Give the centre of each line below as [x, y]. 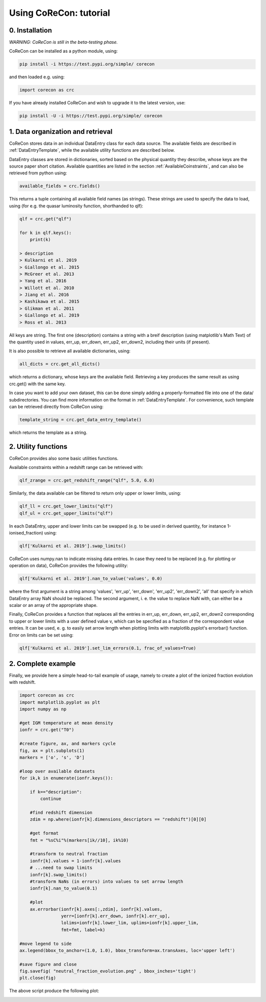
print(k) [40, 239]
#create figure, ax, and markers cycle [67, 744]
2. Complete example [42, 663]
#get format [44, 833]
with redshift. [22, 682]
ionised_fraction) [26, 533]
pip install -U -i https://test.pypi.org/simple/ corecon [91, 116]
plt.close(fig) [38, 978]
